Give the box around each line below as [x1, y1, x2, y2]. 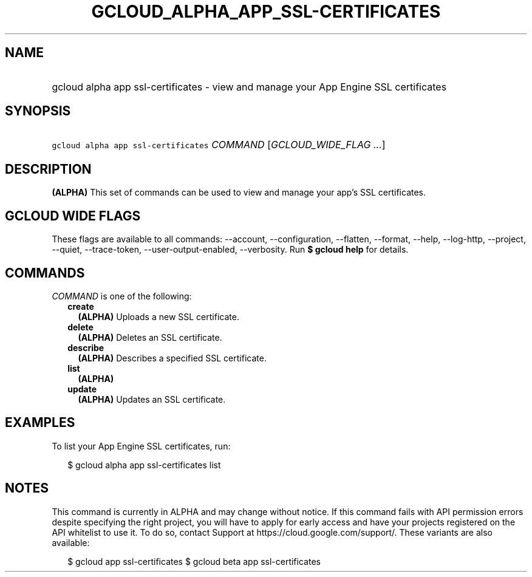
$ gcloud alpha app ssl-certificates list [67, 459, 221, 470]
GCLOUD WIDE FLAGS [5, 208, 141, 224]
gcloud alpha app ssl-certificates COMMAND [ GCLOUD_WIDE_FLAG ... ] [52, 138, 386, 151]
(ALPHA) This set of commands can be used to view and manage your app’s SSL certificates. [52, 187, 426, 198]
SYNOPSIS [5, 103, 71, 119]
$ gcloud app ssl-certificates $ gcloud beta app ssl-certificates [67, 556, 321, 567]
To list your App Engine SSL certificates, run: [52, 440, 231, 451]
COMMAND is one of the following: [52, 290, 192, 301]
